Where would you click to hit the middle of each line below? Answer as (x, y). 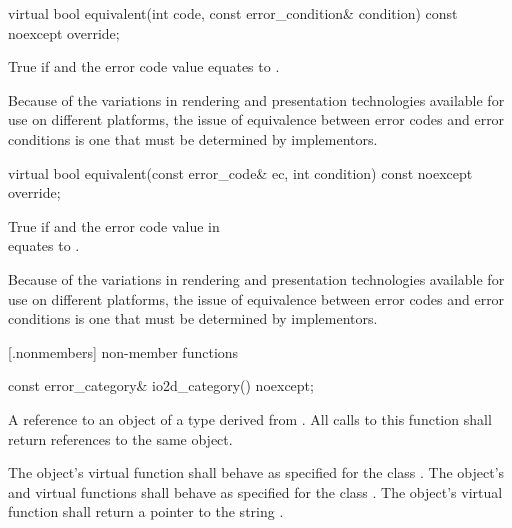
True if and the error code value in (114, 225)
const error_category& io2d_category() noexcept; (161, 385)
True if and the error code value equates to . (144, 66)
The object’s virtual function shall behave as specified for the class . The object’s (256, 472)
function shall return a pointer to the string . (146, 511)
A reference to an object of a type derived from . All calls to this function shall (250, 418)
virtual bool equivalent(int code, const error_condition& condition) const (233, 13)
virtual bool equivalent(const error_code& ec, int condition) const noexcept (240, 172)
